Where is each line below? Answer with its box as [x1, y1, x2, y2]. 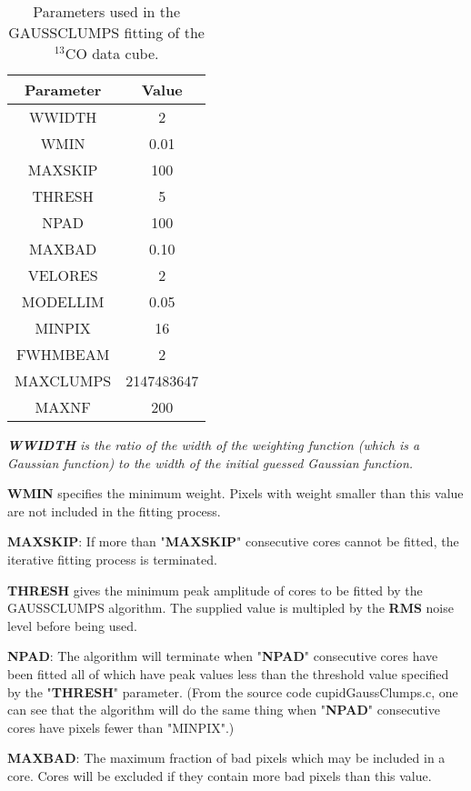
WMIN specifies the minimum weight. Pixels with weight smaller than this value [7, 484, 464, 503]
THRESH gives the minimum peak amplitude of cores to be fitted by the [7, 580, 423, 599]
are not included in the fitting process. [7, 501, 221, 520]
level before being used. [7, 616, 137, 635]
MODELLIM [21, 291, 105, 312]
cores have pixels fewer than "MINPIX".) [7, 717, 235, 736]
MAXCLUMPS [15, 370, 112, 391]
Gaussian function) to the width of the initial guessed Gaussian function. [7, 453, 414, 472]
